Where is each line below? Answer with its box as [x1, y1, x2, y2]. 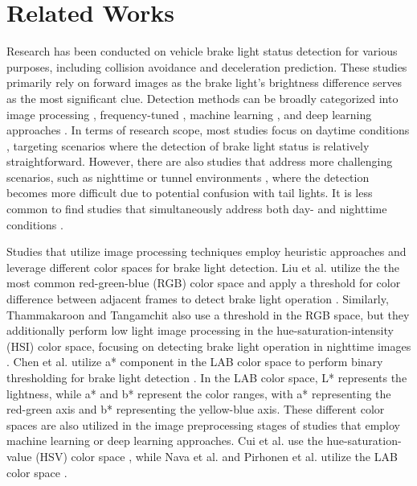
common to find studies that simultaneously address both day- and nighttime [6, 200, 387, 217]
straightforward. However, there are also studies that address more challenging [6, 153, 393, 170]
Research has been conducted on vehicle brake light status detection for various [6, 43, 398, 60]
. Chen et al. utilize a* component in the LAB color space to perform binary [6, 353, 383, 370]
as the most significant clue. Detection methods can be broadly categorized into [6, 89, 399, 106]
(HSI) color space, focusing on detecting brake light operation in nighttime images [6, 337, 411, 354]
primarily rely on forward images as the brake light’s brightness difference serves [6, 74, 403, 91]
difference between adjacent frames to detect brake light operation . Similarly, [6, 290, 389, 307]
